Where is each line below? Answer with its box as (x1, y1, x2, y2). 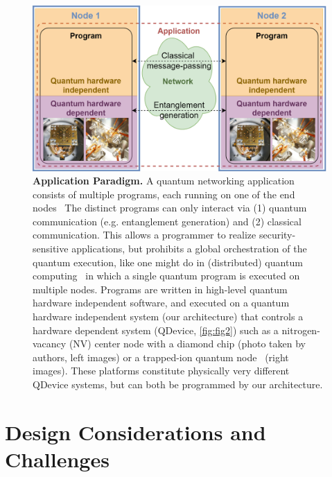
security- (259, 227, 296, 242)
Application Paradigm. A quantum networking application (33, 173, 295, 188)
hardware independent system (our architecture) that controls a (33, 309, 304, 324)
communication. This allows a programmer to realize (33, 227, 256, 242)
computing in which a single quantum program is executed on (33, 268, 300, 283)
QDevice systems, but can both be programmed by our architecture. (33, 377, 323, 391)
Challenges (5, 444, 110, 473)
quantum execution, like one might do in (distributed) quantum (33, 254, 303, 269)
